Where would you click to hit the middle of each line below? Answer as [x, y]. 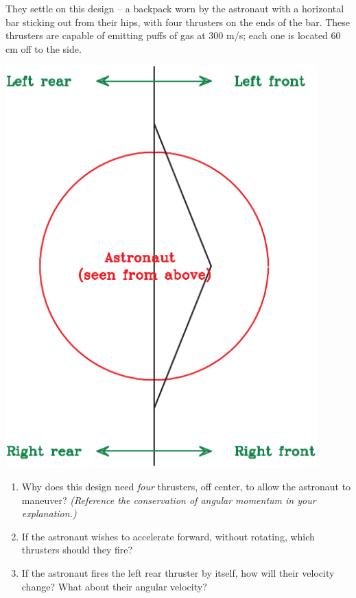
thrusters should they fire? [77, 550]
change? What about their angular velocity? [114, 586]
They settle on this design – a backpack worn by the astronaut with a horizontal [175, 8]
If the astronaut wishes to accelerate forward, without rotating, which [168, 536]
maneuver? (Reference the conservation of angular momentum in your [169, 500]
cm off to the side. [44, 48]
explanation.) [49, 513]
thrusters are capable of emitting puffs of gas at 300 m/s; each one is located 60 [173, 35]
